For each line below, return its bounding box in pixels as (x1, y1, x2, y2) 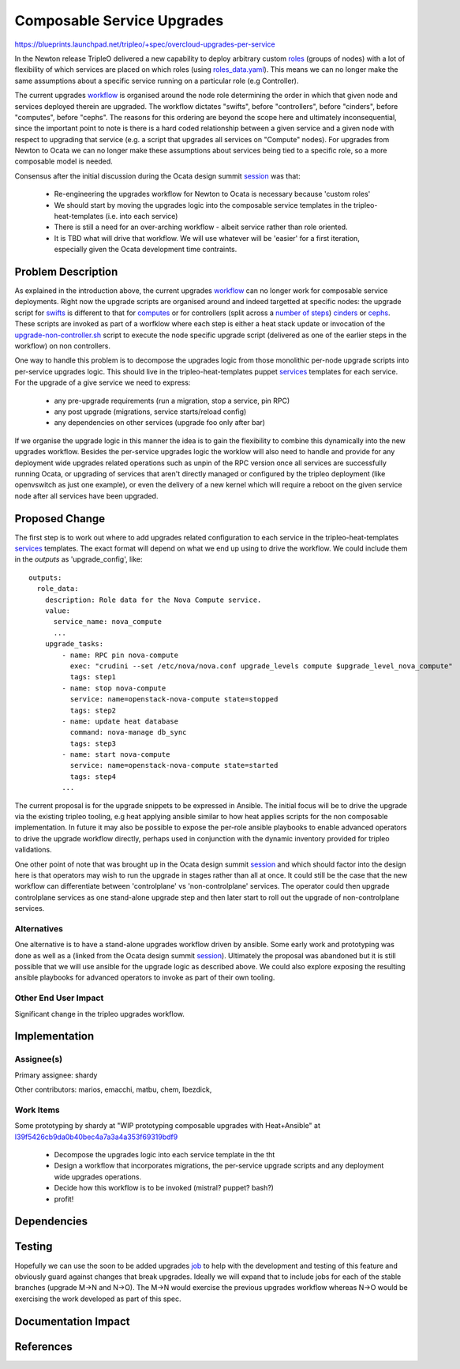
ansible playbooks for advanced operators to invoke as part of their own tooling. (14, 972, 275, 983)
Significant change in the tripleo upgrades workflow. (14, 1009, 185, 1018)
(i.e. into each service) (105, 212, 178, 221)
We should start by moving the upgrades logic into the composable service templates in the (54, 200, 353, 209)
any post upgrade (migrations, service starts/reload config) (54, 407, 247, 416)
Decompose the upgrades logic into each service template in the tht (54, 1150, 275, 1160)
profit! (54, 1194, 74, 1204)
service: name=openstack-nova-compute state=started (69, 761, 279, 770)
